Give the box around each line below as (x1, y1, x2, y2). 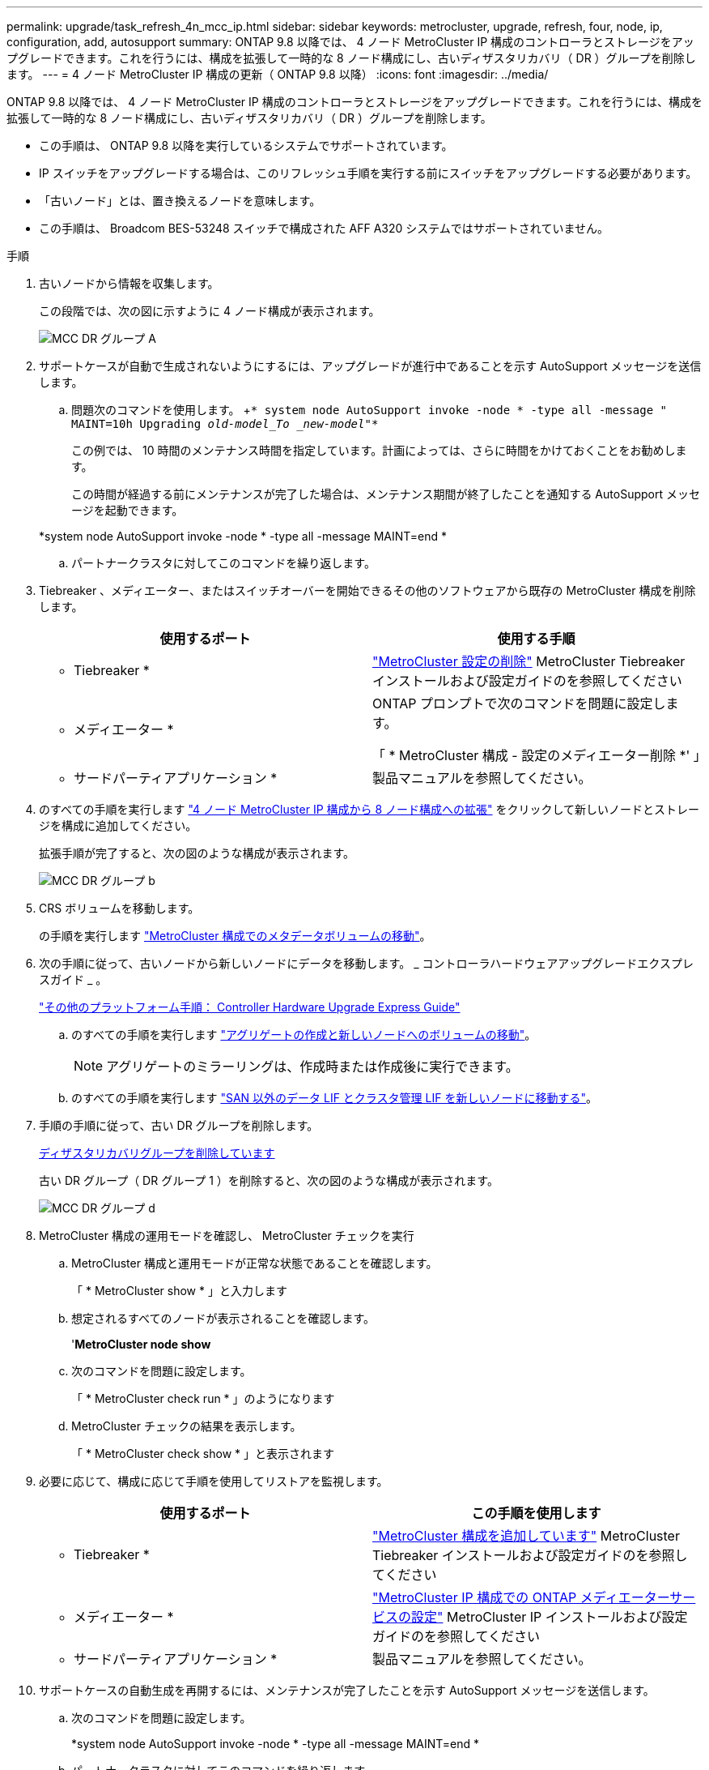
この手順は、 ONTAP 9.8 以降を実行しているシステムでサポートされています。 (39, 139, 453, 152)
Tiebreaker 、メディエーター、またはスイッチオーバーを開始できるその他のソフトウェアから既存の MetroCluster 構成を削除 (39, 584, 696, 597)
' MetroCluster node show (71, 1337, 211, 1351)
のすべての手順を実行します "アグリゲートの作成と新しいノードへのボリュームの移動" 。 (71, 1028, 537, 1041)
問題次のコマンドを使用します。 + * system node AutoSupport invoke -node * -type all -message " (71, 403, 667, 417)
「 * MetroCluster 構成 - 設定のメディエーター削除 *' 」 (372, 747, 707, 763)
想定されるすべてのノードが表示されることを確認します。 (71, 1311, 376, 1325)
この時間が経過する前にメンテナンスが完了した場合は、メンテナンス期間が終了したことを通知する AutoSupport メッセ (71, 487, 700, 501)
